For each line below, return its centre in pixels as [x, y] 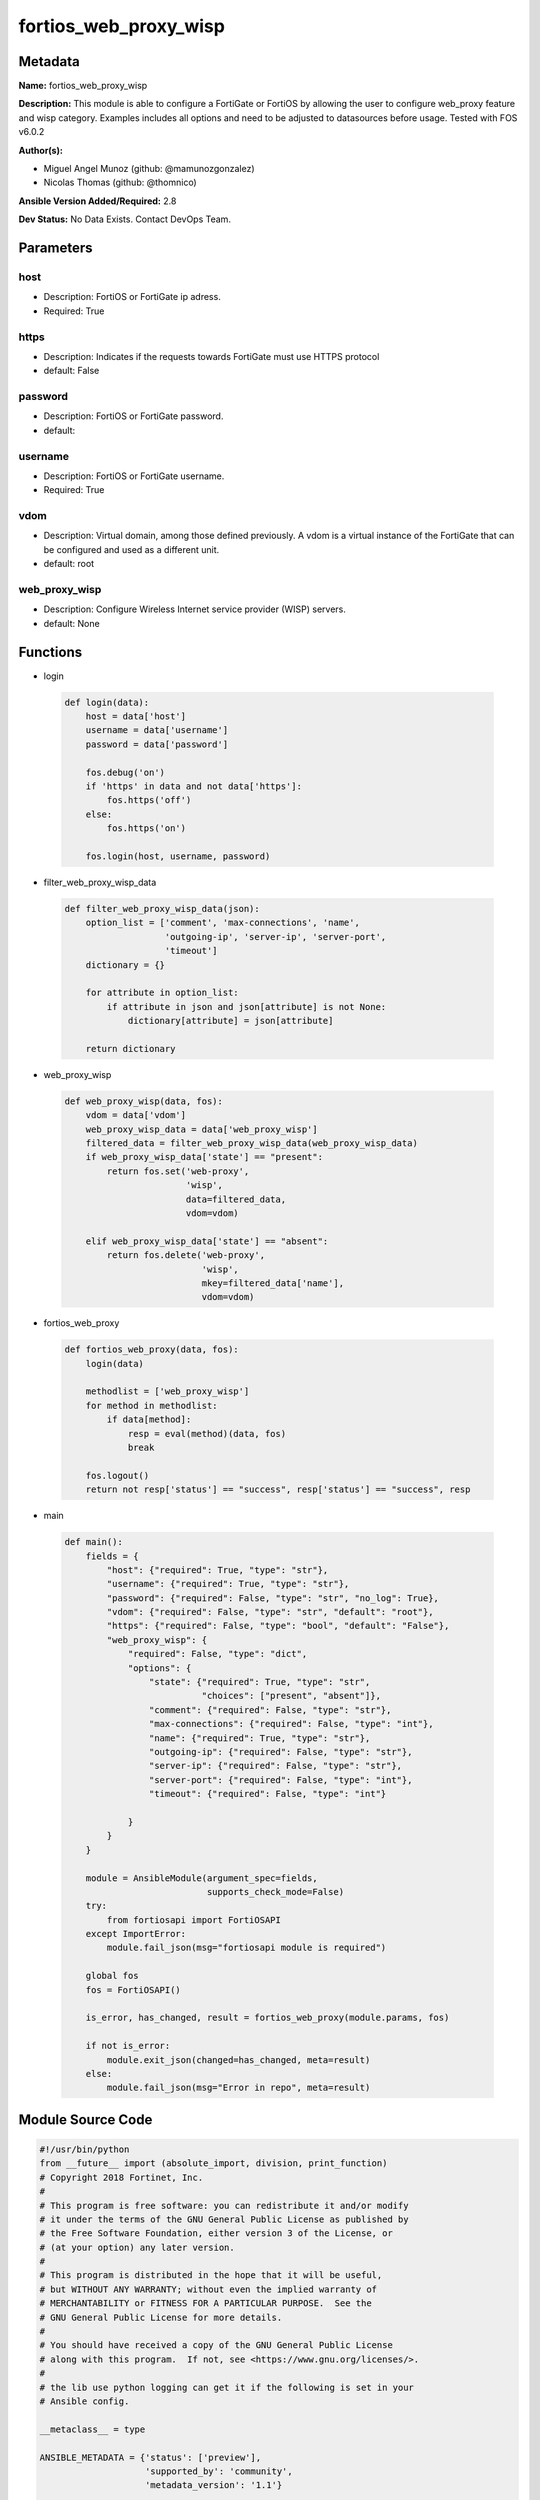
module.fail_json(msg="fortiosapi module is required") [246, 1948]
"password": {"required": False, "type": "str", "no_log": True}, [273, 1598]
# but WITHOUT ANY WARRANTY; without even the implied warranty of [208, 2289]
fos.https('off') [149, 800]
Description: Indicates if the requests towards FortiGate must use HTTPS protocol [211, 356]
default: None [71, 623]
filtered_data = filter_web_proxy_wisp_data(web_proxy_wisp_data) [252, 1143]
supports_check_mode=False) [275, 1891]
